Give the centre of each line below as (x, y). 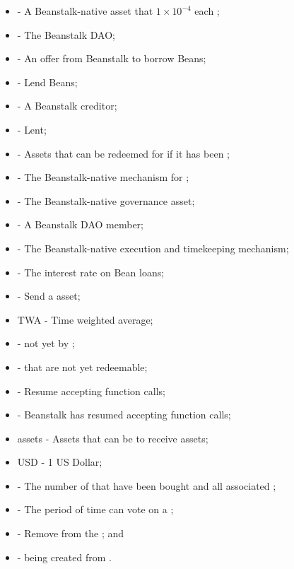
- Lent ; (32, 129)
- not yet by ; (46, 343)
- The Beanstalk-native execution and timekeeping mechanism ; (153, 248)
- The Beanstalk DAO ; (66, 34)
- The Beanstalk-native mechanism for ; (103, 177)
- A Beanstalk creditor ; (67, 106)
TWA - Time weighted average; (85, 319)
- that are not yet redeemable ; (82, 366)
